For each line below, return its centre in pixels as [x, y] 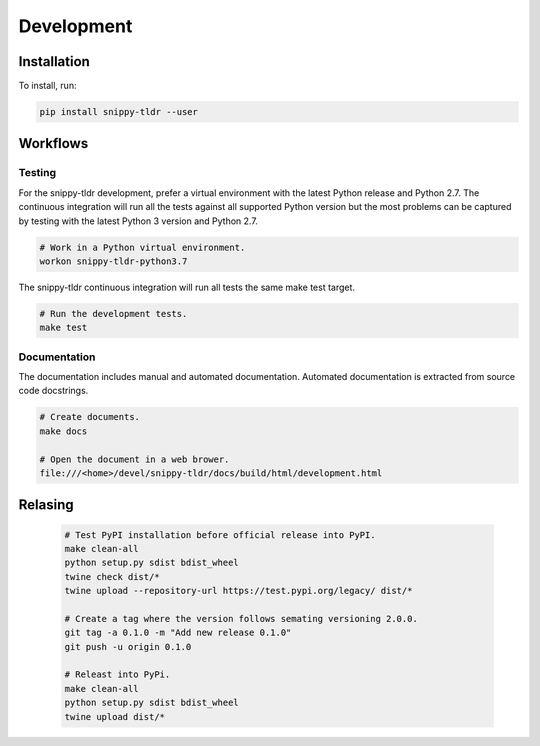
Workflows [53, 143]
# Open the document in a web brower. [134, 459]
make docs [63, 431]
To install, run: [47, 86]
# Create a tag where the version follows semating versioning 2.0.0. [241, 618]
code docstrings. [53, 391]
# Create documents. [89, 417]
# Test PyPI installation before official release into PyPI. [220, 534]
